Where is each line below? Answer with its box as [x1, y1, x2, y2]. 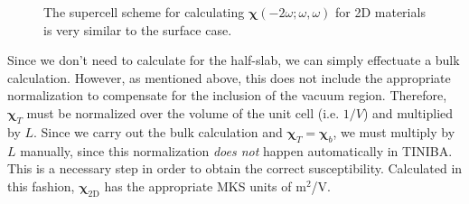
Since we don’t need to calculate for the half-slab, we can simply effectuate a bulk [7, 51, 460, 70]
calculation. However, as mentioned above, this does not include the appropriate [7, 68, 451, 87]
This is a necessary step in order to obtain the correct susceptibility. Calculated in [7, 159, 463, 178]
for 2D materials [335, 3, 426, 21]
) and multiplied [362, 103, 454, 122]
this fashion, [7, 176, 75, 195]
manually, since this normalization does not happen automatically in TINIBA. [20, 141, 453, 160]
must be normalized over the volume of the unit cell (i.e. [26, 103, 340, 122]
